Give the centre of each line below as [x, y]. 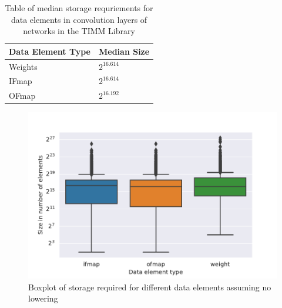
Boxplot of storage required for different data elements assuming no [150, 287]
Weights [23, 66]
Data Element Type [50, 51]
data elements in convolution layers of [79, 19]
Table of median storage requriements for [79, 8]
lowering [43, 298]
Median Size [124, 51]
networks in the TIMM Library [79, 31]
